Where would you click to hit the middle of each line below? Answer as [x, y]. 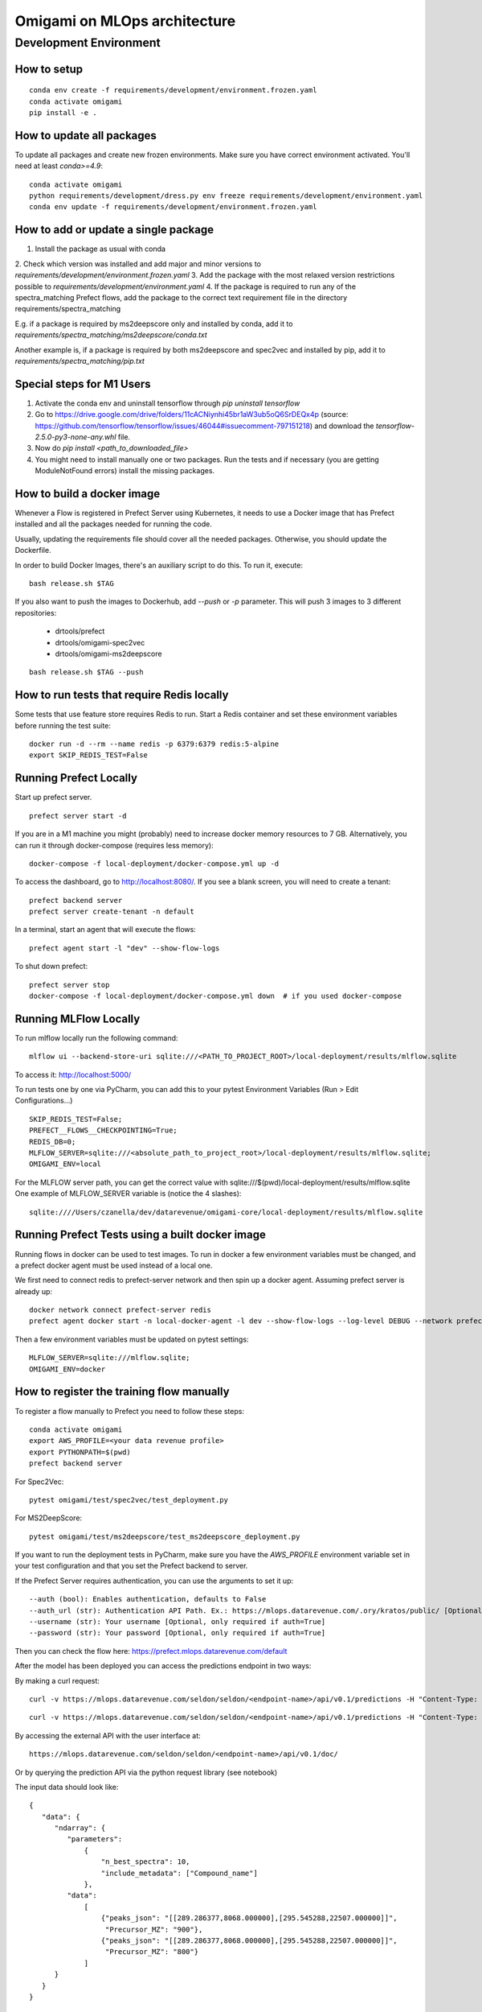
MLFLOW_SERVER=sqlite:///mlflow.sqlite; [110, 1358]
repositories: [36, 612]
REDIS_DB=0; [53, 1142]
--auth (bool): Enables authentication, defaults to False [148, 1599]
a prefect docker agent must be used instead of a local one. [114, 1265]
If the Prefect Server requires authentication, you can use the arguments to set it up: [154, 1581]
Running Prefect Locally [76, 778]
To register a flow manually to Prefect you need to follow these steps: [130, 1411]
